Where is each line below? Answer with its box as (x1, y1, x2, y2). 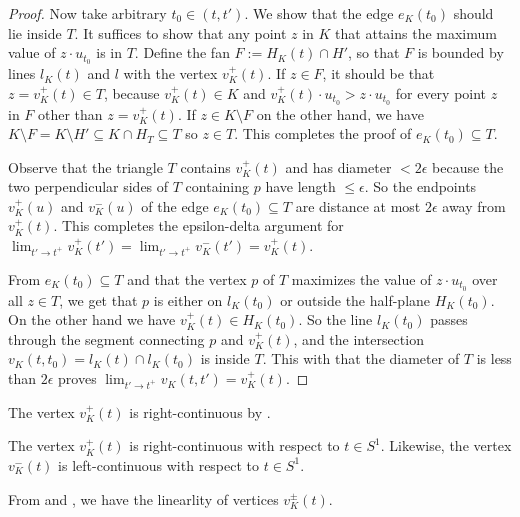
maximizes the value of (291, 268, 432, 289)
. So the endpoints (364, 176, 477, 197)
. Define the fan (134, 42, 230, 63)
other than (38, 103, 103, 124)
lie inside (8, 22, 62, 43)
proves (58, 368, 97, 389)
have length (265, 176, 336, 197)
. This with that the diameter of (262, 348, 460, 369)
